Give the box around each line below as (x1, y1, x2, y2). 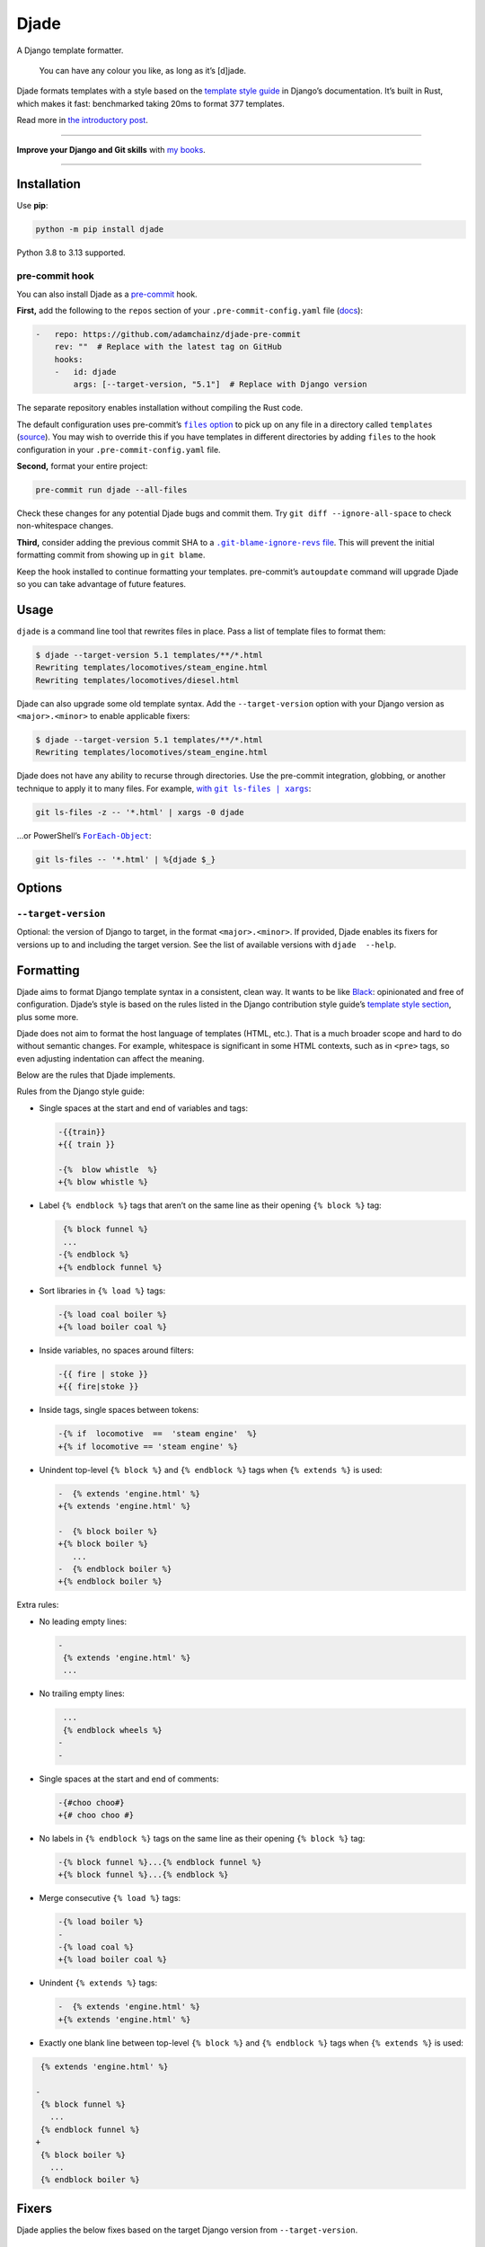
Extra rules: (16, 1600, 59, 1611)
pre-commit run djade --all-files (35, 484, 188, 494)
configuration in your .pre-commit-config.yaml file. (16, 444, 221, 455)
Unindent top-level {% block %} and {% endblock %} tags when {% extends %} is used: (39, 1464, 383, 1475)
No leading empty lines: (39, 1616, 128, 1627)
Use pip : (16, 200, 48, 211)
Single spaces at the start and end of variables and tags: (39, 1102, 249, 1114)
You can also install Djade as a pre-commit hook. (16, 289, 198, 299)
